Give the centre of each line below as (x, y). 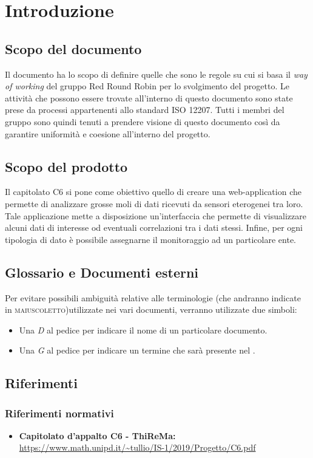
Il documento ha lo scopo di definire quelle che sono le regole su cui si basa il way (156, 74)
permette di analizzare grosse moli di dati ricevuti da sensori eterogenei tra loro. (154, 203)
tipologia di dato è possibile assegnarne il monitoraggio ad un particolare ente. (150, 239)
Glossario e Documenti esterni (102, 272)
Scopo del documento (73, 48)
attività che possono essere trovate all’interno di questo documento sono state (149, 97)
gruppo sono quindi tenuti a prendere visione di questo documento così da (143, 121)
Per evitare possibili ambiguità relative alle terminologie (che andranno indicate (153, 297)
